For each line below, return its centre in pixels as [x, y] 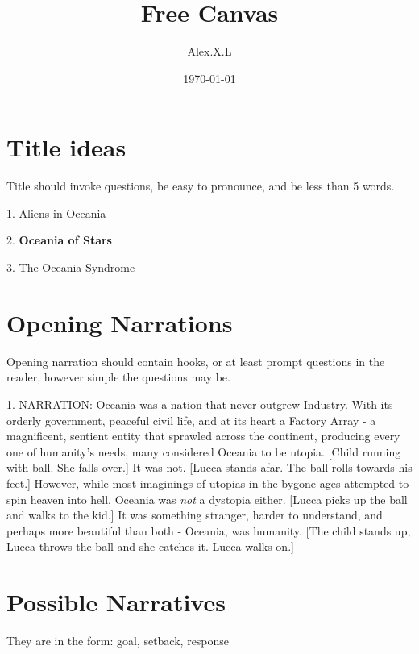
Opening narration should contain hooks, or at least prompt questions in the [196, 361]
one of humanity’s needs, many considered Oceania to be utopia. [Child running [204, 451]
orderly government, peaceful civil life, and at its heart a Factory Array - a [191, 420]
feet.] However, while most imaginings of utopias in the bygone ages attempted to [208, 483]
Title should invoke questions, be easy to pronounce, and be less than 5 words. [201, 186]
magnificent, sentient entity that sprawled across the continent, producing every [203, 436]
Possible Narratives [116, 602]
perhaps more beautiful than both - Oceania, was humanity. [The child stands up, [209, 530]
